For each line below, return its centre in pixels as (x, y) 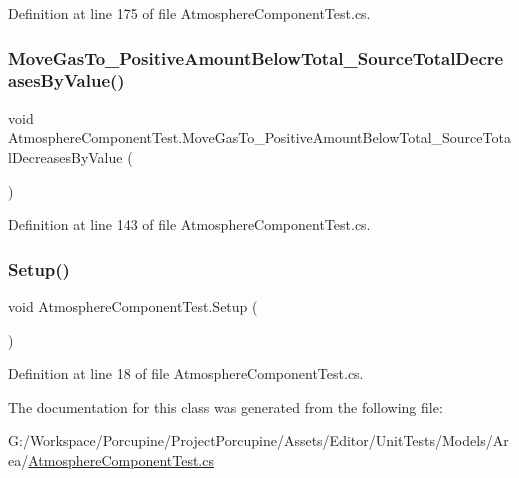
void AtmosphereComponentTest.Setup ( (133, 305)
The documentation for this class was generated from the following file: (225, 406)
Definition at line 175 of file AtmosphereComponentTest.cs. (189, 13)
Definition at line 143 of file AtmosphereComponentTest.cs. (189, 224)
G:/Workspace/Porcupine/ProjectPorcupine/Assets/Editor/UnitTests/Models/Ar (258, 440)
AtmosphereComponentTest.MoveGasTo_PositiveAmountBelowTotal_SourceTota (259, 137)
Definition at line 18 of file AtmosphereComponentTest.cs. (186, 373)
